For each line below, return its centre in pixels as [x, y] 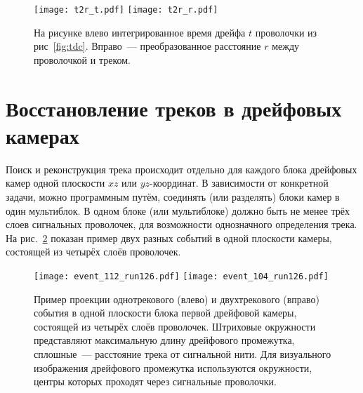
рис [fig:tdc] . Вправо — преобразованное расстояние [147, 46]
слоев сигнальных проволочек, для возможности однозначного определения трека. [181, 224]
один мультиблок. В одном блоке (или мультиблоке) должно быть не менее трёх [178, 210]
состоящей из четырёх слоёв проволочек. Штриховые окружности [175, 326]
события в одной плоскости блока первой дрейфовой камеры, [165, 313]
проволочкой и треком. [82, 59]
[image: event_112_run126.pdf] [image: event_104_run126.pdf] [181, 276]
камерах [42, 135]
